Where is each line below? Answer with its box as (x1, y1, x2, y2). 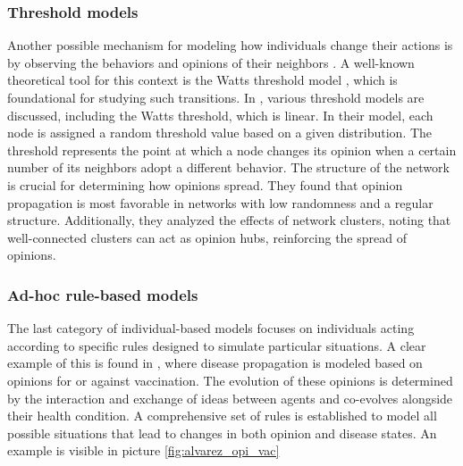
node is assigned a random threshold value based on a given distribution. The (7, 123, 433, 142)
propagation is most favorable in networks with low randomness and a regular (7, 193, 434, 212)
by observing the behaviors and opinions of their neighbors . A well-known (7, 53, 415, 71)
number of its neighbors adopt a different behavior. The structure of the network (7, 158, 450, 177)
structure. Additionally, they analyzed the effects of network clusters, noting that (7, 211, 451, 229)
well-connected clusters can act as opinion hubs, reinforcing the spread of (7, 228, 407, 246)
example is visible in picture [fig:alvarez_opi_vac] (7, 441, 280, 460)
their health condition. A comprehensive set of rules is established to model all (7, 406, 437, 425)
